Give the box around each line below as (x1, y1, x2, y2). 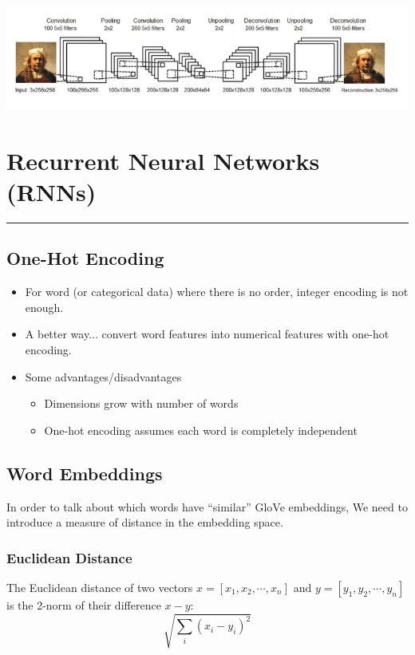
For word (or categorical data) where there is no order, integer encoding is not (25, 283, 409, 300)
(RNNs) (6, 176, 97, 208)
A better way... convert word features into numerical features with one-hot (25, 326, 389, 342)
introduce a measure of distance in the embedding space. (6, 514, 283, 531)
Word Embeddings (6, 460, 163, 485)
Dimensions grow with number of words (44, 395, 239, 412)
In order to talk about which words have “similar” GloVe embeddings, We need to (6, 498, 408, 515)
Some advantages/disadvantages (25, 368, 182, 385)
